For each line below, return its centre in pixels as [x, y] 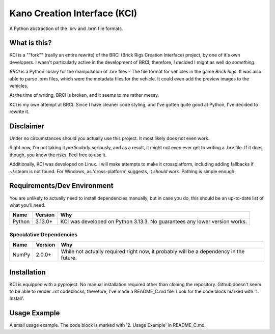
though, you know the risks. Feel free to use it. [58, 155]
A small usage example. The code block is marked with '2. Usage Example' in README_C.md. [108, 325]
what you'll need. [28, 205]
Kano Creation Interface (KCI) [73, 13]
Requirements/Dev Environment [61, 186]
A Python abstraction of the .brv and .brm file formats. [66, 29]
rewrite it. [19, 112]
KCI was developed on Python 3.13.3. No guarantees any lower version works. [154, 221]
